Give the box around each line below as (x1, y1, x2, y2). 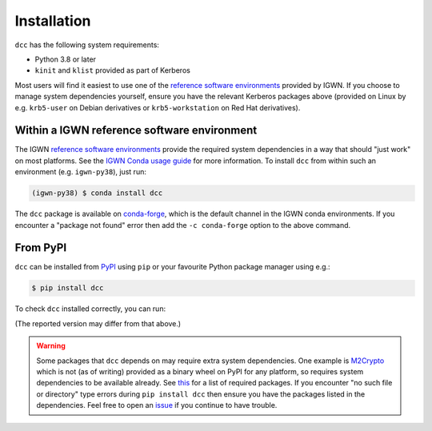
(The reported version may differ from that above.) (14, 318, 182, 328)
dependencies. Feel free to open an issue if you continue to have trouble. (36, 401, 278, 410)
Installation (14, 12, 91, 30)
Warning (36, 341, 66, 351)
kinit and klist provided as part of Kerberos (34, 66, 191, 75)
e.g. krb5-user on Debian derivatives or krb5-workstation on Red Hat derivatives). (14, 102, 301, 112)
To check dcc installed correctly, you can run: (14, 304, 166, 313)
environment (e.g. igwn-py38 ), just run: (14, 167, 147, 177)
